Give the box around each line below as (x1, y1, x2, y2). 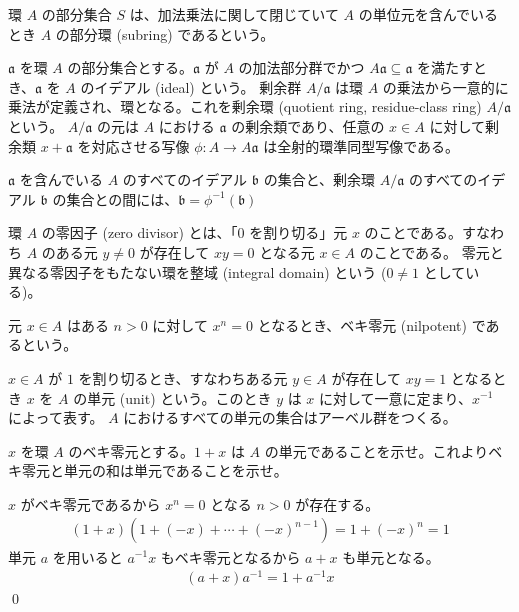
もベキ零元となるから (160, 546, 301, 567)
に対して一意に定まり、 (319, 387, 473, 408)
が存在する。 (295, 493, 380, 514)
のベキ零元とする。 (68, 440, 195, 461)
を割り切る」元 (249, 222, 348, 243)
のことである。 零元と (359, 241, 504, 262)
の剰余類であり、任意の (231, 115, 385, 136)
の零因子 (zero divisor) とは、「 (41, 222, 238, 243)
